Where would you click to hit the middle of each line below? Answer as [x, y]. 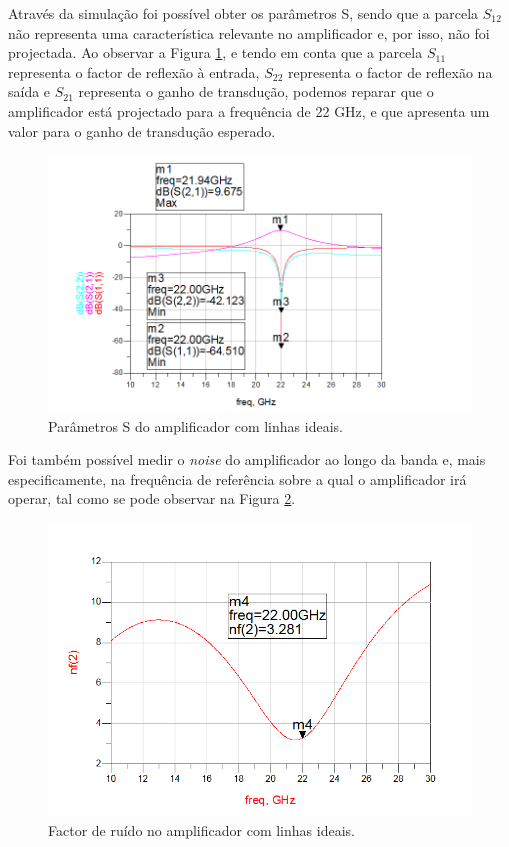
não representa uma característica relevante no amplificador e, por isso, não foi [249, 32]
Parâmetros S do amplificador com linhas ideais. [195, 425]
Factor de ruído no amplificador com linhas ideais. [201, 829]
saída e [29, 91]
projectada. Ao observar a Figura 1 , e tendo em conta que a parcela [215, 52]
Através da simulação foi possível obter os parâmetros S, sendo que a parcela [243, 13]
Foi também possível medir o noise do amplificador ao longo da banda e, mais [247, 459]
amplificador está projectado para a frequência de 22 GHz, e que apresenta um [249, 110]
